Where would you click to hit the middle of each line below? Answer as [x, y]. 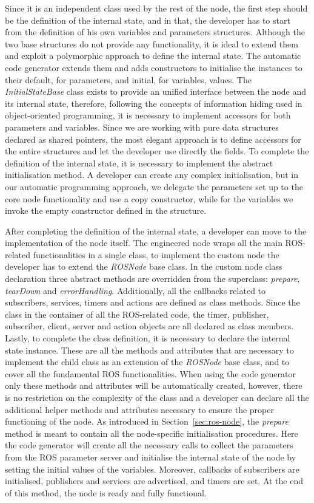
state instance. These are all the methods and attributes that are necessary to [149, 350]
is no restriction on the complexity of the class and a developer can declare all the [157, 397]
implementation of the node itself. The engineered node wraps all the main [144, 243]
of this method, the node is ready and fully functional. [106, 492]
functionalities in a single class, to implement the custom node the [156, 254]
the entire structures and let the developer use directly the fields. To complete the [157, 151]
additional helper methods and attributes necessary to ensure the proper [139, 409]
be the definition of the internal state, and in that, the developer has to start [148, 20]
